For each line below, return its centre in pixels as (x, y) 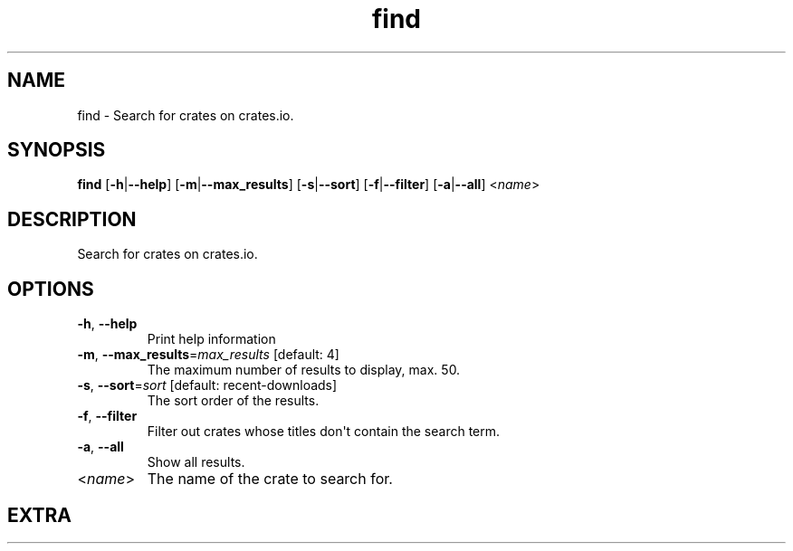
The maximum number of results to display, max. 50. (304, 370)
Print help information (211, 339)
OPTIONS (51, 289)
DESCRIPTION (72, 219)
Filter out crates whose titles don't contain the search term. (324, 432)
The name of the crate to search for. (270, 479)
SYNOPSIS (57, 150)
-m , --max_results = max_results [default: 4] (208, 355)
